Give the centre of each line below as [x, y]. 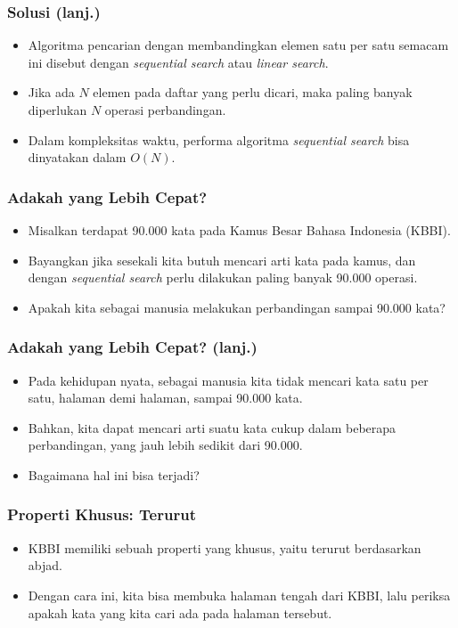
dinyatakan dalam [77, 157]
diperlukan [57, 110]
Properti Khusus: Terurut [102, 514]
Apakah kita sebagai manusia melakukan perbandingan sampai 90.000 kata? [237, 307]
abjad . [45, 565]
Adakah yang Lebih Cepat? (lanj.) [132, 347]
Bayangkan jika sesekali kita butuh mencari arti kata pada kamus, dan [222, 260]
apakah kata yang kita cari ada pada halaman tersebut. [180, 612]
